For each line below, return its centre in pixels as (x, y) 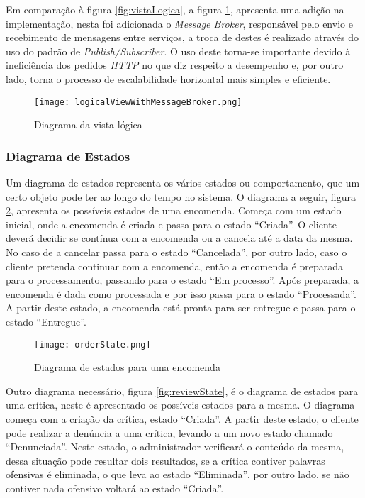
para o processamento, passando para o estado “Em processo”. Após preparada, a (182, 280)
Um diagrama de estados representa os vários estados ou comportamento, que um (183, 183)
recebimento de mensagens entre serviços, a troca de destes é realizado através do (182, 37)
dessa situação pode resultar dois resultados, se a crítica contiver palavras (165, 460)
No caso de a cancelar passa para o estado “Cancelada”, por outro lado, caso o (176, 252)
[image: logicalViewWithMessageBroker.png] (138, 102)
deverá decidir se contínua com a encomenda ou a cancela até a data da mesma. (179, 238)
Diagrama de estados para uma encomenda (127, 367)
